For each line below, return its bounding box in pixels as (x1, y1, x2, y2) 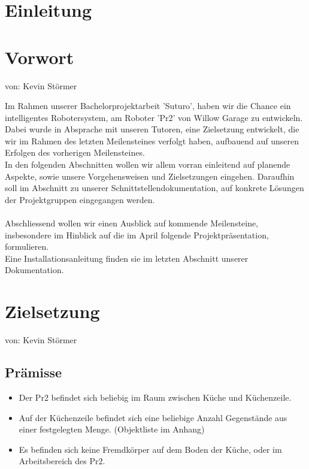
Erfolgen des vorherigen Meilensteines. (5, 146, 145, 159)
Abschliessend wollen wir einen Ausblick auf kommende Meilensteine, (5, 217, 259, 229)
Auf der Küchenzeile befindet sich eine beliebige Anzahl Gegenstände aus (19, 411, 287, 423)
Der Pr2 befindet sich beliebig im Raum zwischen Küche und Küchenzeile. (19, 391, 292, 403)
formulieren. (5, 240, 49, 253)
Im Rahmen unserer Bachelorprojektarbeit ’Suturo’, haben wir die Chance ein (5, 99, 291, 112)
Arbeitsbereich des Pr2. (19, 455, 105, 467)
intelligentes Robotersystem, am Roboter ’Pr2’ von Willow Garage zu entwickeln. (5, 111, 303, 123)
